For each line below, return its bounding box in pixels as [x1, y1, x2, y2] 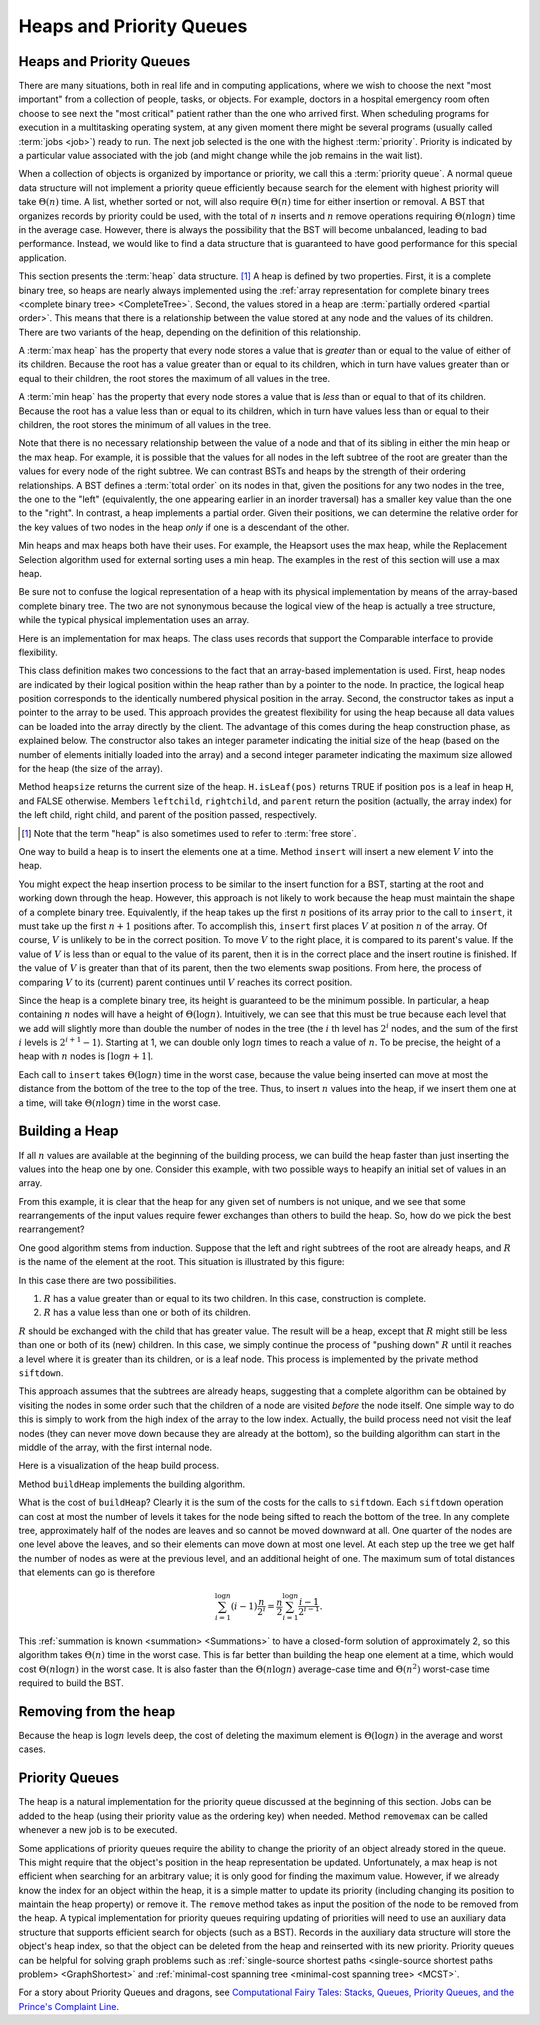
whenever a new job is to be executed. [18, 1824, 178, 1836]
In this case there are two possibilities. [18, 1274, 177, 1286]
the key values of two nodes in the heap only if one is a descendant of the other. [18, 521, 350, 533]
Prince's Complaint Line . [18, 2000, 120, 2012]
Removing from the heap [18, 1703, 176, 1720]
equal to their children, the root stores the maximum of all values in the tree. [18, 372, 331, 384]
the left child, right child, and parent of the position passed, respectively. [18, 809, 317, 821]
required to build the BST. [18, 1677, 124, 1689]
